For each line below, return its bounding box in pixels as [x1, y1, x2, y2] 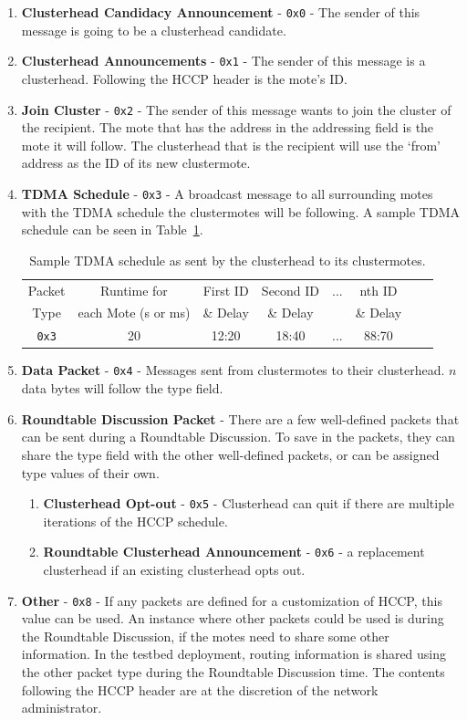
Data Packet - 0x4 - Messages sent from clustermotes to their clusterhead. [21, 360, 445, 380]
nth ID [359, 280, 398, 299]
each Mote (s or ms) [78, 303, 191, 322]
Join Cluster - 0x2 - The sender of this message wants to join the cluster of [21, 99, 451, 119]
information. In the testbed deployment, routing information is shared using [21, 644, 447, 663]
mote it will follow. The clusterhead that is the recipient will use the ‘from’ [21, 135, 441, 154]
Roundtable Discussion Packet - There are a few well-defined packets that [21, 409, 460, 428]
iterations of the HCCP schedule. [43, 511, 228, 530]
